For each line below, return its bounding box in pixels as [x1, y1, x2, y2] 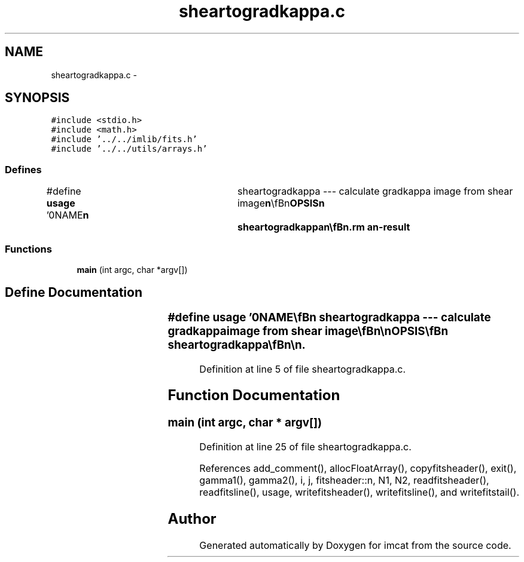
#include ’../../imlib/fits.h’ [51, 134, 197, 145]
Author [167, 509, 217, 527]
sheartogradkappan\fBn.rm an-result [237, 221, 410, 234]
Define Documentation [5, 285, 142, 300]
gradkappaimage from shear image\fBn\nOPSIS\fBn [167, 324, 449, 338]
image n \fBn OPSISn [237, 197, 325, 210]
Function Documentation [167, 386, 340, 404]
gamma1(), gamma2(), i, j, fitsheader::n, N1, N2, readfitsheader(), [199, 474, 489, 487]
